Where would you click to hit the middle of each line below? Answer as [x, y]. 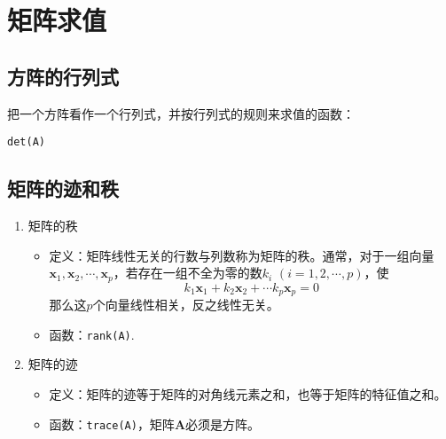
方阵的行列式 [63, 76]
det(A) [26, 142]
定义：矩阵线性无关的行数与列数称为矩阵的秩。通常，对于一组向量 [242, 255]
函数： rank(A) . [92, 334]
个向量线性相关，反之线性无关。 [186, 305]
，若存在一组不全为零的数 [188, 273]
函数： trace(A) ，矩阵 [112, 423]
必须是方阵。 [223, 423]
